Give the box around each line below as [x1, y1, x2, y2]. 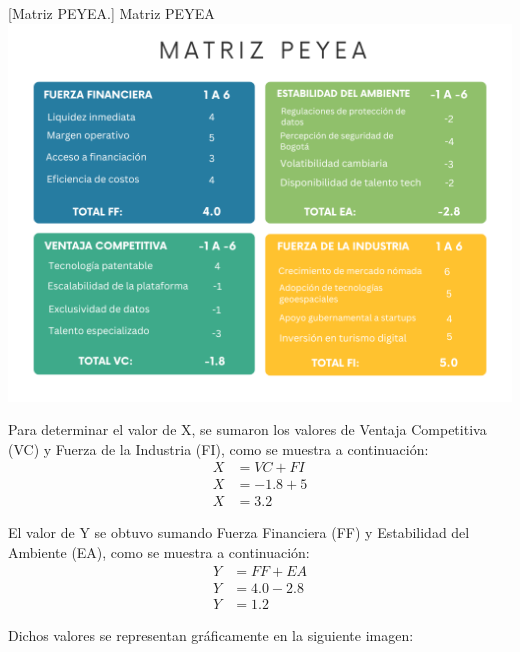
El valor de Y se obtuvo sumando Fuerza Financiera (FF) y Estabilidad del [8, 522, 470, 543]
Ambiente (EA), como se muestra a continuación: [8, 542, 310, 563]
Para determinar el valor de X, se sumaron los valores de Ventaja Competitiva [8, 419, 487, 440]
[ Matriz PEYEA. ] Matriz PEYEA [8, 3, 215, 23]
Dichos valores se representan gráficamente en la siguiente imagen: [8, 624, 414, 645]
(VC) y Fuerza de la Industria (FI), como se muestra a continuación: [8, 438, 429, 459]
